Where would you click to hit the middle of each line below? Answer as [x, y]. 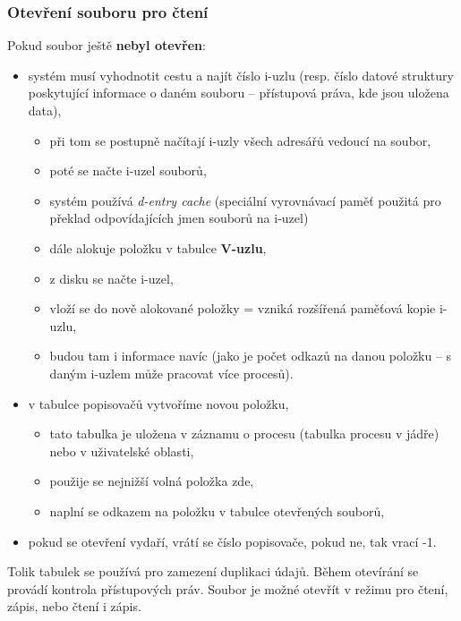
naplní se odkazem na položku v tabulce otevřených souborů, [217, 510]
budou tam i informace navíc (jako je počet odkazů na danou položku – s [251, 356]
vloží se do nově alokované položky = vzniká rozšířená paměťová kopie [243, 308]
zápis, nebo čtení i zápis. [74, 606]
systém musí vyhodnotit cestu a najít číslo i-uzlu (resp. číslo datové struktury [241, 75]
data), [45, 110]
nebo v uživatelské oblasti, [122, 451]
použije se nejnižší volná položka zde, [152, 481]
